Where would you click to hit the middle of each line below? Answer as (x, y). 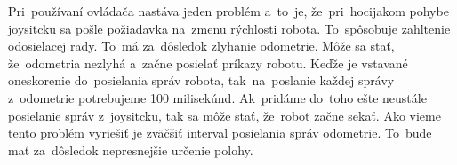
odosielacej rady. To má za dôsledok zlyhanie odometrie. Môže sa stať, (201, 46)
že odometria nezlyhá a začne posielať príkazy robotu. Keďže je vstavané (208, 63)
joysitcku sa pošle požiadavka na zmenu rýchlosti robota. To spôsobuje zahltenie (229, 28)
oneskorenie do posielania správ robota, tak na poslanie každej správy (201, 80)
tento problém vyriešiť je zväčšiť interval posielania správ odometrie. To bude (220, 133)
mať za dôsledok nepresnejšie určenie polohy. (131, 149)
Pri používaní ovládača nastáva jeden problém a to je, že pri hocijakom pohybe (228, 11)
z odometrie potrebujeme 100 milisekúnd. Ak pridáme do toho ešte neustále (217, 97)
